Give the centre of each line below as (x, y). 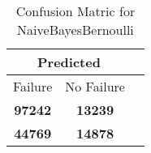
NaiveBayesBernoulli (75, 30)
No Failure (95, 86)
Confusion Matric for (75, 11)
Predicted (69, 62)
